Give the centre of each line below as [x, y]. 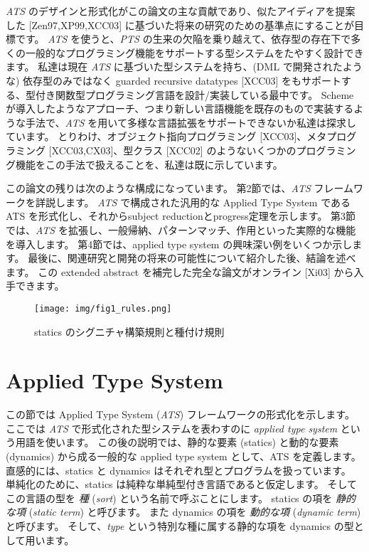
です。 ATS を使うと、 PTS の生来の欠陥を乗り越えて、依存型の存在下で [183, 39]
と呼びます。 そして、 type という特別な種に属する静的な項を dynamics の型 [180, 526]
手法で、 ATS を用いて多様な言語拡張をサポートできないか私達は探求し [191, 122]
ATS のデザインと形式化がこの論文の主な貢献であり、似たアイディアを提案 [181, 11]
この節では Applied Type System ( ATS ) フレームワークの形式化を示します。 [180, 414]
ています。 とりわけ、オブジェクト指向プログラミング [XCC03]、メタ [166, 136]
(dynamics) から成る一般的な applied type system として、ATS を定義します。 [183, 456]
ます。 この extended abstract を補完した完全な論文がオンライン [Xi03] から [180, 271]
